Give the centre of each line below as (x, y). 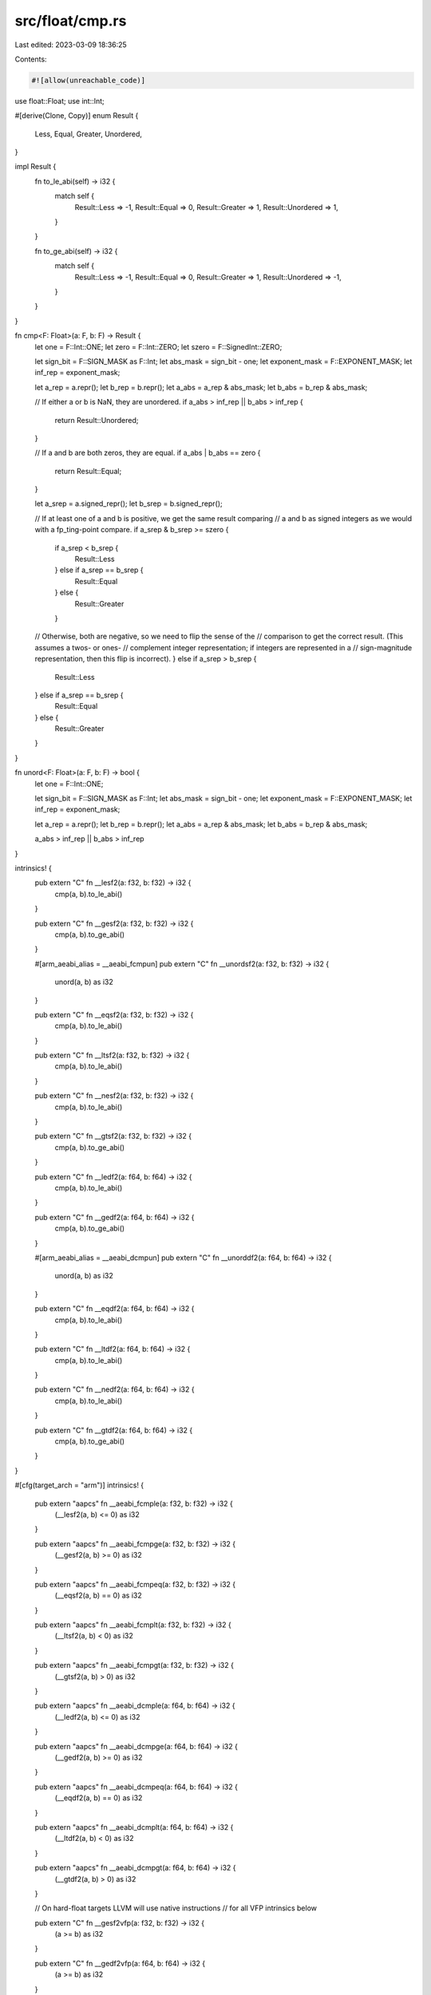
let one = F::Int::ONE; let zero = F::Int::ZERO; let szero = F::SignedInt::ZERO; (158, 346)
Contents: (31, 59)
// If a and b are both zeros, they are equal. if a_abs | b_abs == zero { (148, 453)
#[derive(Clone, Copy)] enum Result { (77, 116)
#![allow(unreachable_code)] (89, 80)
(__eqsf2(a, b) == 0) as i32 (99, 1595)
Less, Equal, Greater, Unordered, (89, 134)
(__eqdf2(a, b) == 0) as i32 (99, 1798)
